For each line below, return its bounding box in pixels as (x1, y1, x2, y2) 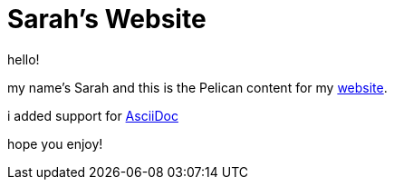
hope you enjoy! (7, 135, 103, 152)
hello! (7, 51, 40, 67)
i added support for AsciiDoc (7, 107, 178, 123)
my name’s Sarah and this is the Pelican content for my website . (7, 79, 388, 95)
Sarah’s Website (7, 4, 207, 34)
